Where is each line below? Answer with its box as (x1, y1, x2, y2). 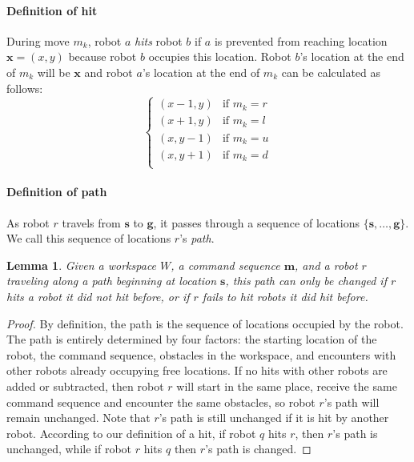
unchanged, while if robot (6, 440, 132, 457)
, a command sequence (171, 256, 280, 273)
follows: (6, 79, 43, 96)
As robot (6, 214, 50, 231)
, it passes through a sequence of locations (153, 214, 360, 231)
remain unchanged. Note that (6, 409, 151, 426)
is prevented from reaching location (214, 32, 388, 49)
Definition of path (6, 183, 107, 200)
